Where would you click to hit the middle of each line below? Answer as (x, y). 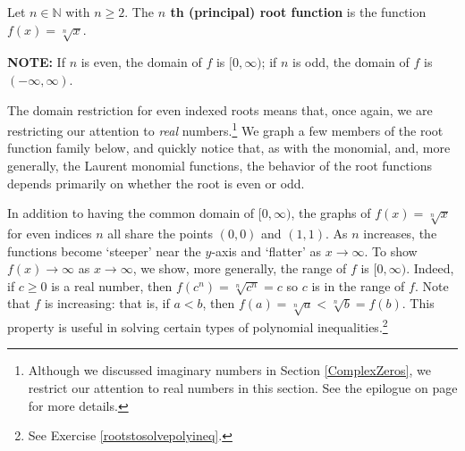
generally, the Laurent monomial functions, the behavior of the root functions (220, 165)
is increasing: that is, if (107, 303)
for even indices (50, 233)
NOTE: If (36, 62)
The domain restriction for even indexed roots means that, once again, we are (220, 109)
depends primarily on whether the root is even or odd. (156, 183)
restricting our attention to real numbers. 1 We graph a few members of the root (225, 129)
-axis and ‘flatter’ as (266, 251)
